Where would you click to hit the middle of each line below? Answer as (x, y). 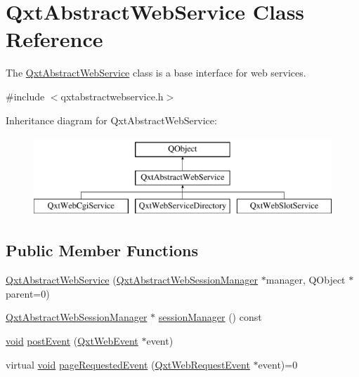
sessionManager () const (210, 317)
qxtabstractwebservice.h (112, 96)
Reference (54, 39)
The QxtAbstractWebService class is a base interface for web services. (156, 73)
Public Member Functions (102, 250)
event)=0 (278, 364)
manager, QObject (306, 280)
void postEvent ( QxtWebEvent (72, 341)
